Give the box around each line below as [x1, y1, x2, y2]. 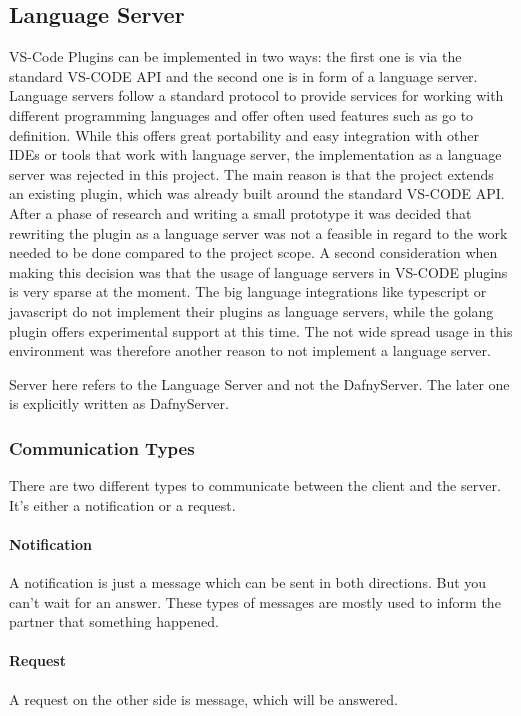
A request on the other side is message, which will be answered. [9, 688, 399, 709]
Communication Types [9, 435, 195, 460]
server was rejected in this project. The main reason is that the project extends [9, 163, 494, 184]
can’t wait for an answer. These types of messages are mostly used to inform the [9, 591, 501, 612]
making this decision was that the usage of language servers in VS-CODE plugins [9, 261, 508, 282]
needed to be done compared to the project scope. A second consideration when [9, 242, 498, 263]
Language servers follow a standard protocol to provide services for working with [9, 85, 504, 106]
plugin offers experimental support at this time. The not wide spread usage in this [9, 320, 513, 341]
